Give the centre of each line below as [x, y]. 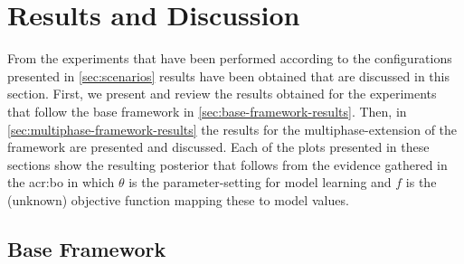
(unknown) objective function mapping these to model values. [178, 199]
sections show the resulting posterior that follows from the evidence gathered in [227, 164]
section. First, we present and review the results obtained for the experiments [222, 94]
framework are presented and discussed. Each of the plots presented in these [218, 147]
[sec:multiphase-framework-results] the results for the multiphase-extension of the [232, 129]
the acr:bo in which [61, 182]
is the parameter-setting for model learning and [260, 182]
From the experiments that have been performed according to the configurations [230, 58]
